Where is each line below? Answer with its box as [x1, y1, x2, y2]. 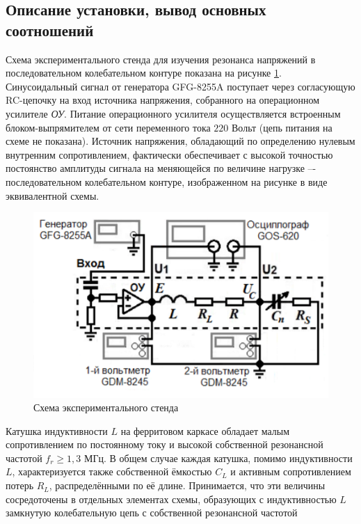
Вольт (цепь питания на [232, 120, 332, 134]
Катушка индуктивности [6, 423, 108, 438]
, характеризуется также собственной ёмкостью [12, 464, 212, 479]
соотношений [6, 19, 94, 40]
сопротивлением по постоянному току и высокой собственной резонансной [6, 437, 323, 452]
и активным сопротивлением [230, 464, 351, 479]
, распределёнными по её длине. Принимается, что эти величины [49, 478, 326, 493]
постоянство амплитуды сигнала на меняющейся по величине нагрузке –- [6, 161, 316, 175]
